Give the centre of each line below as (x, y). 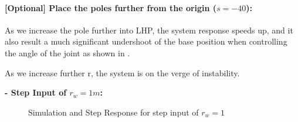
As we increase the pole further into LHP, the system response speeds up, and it (149, 30)
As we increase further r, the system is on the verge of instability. (122, 72)
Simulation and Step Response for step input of (114, 112)
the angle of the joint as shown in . (67, 52)
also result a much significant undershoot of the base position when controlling (146, 41)
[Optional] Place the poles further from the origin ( (111, 7)
